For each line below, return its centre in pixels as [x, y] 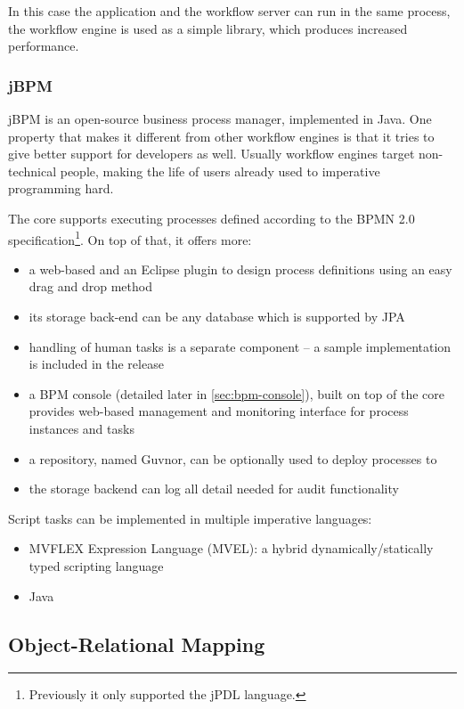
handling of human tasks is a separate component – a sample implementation [240, 346]
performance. [44, 46]
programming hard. [61, 188]
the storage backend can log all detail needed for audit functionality [214, 489]
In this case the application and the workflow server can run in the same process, [229, 11]
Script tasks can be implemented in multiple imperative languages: [190, 518]
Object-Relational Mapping [137, 644]
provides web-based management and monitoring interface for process [219, 411]
